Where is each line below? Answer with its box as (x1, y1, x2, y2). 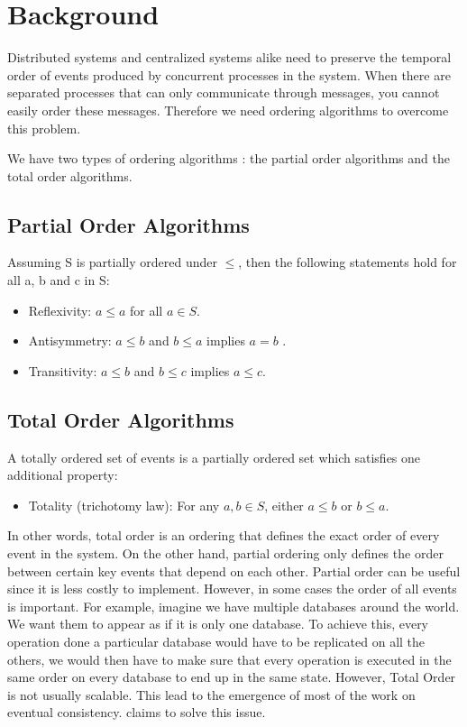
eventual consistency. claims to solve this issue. (7, 703, 266, 722)
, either (264, 495, 304, 514)
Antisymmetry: (28, 331, 112, 350)
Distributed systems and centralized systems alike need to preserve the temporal (7, 48, 452, 67)
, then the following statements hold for (238, 253, 457, 271)
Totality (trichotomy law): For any (28, 495, 220, 514)
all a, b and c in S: (7, 271, 110, 290)
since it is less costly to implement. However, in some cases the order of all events (7, 579, 457, 598)
